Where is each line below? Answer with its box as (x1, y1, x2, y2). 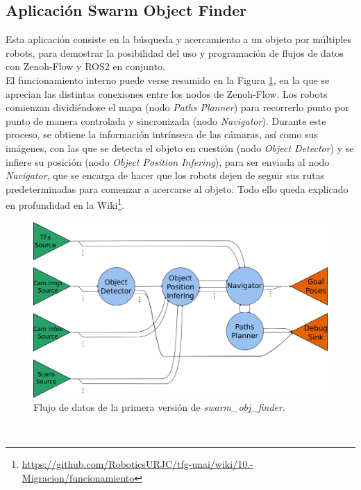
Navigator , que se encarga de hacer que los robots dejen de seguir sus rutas (6, 168, 325, 183)
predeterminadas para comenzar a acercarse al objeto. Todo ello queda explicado (6, 181, 349, 196)
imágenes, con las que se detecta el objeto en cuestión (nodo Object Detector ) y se (6, 140, 354, 155)
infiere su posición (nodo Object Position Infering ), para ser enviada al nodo (6, 154, 330, 169)
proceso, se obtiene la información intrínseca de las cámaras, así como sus (6, 127, 318, 142)
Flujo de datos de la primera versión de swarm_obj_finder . (33, 400, 285, 414)
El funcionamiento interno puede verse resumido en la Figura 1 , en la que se (6, 72, 330, 87)
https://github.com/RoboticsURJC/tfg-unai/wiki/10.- (22, 457, 253, 471)
